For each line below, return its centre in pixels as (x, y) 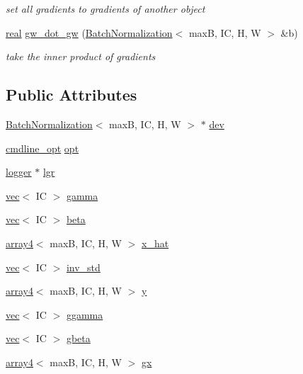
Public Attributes (72, 95)
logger (19, 172)
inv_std (83, 267)
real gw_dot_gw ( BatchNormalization (89, 32)
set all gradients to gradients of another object (105, 8)
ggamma (85, 314)
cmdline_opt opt (42, 148)
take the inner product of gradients (81, 56)
